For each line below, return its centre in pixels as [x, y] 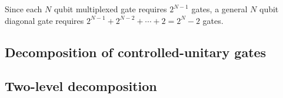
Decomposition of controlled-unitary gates [136, 52]
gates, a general [219, 9]
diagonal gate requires [44, 20]
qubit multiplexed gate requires [110, 9]
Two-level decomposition [81, 86]
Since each [24, 9]
